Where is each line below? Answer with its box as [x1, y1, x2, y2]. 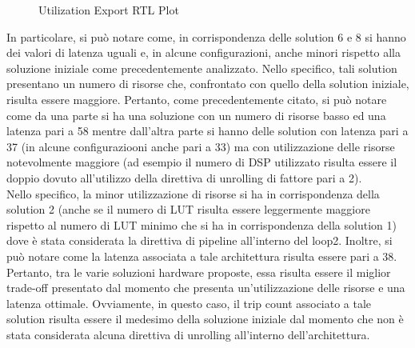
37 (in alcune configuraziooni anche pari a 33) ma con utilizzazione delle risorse [6, 138, 395, 154]
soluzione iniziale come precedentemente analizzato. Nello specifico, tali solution [6, 59, 397, 76]
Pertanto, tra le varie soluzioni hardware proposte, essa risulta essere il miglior [6, 263, 391, 280]
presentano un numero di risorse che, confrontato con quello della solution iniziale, [6, 75, 409, 92]
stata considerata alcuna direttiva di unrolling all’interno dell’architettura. [6, 326, 370, 342]
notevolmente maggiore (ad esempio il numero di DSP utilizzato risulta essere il [6, 154, 397, 170]
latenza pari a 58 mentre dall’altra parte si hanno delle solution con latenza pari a [6, 122, 409, 139]
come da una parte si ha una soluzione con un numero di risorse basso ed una [6, 106, 386, 123]
